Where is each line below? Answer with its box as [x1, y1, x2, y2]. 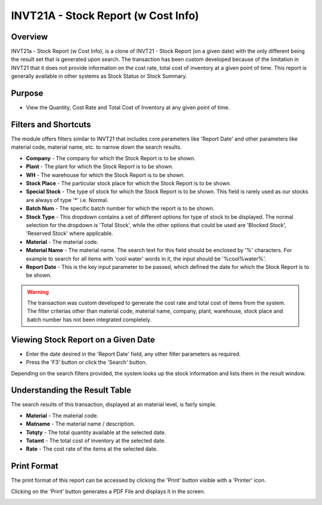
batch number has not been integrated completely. [27, 316, 151, 323]
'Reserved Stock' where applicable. [26, 230, 113, 237]
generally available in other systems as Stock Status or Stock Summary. [11, 72, 187, 80]
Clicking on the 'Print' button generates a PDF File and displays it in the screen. [11, 488, 206, 495]
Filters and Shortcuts [11, 120, 91, 130]
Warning [27, 288, 49, 295]
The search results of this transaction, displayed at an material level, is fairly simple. [11, 401, 217, 408]
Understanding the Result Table [11, 385, 131, 396]
